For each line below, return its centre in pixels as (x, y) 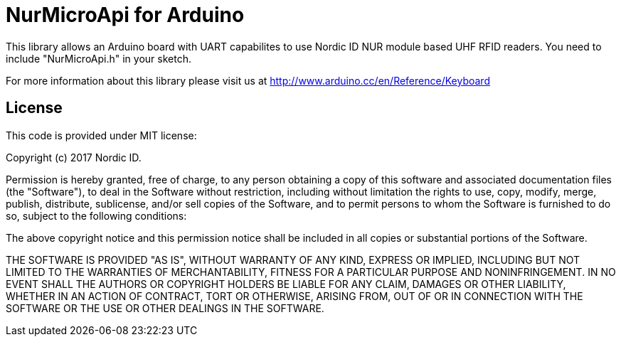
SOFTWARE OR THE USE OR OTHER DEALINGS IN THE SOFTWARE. (165, 308)
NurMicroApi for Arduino (125, 15)
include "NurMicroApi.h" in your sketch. (99, 58)
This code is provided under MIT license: (101, 135)
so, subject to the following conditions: (96, 215)
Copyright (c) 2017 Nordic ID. (74, 157)
